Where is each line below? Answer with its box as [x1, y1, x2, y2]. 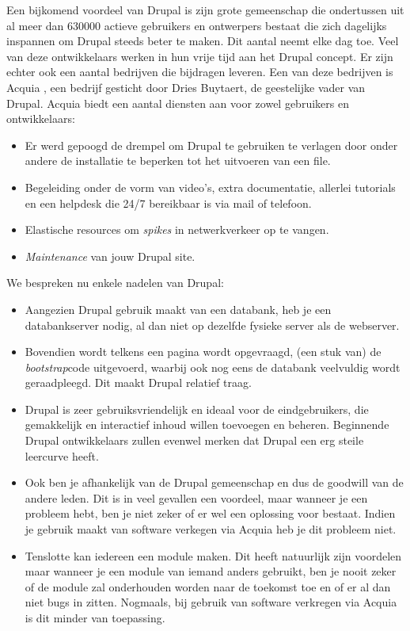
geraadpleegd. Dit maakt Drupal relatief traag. [25, 374, 252, 391]
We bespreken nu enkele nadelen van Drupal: [6, 274, 224, 291]
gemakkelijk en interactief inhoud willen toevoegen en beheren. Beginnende [25, 416, 389, 433]
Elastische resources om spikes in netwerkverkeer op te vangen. [25, 221, 329, 238]
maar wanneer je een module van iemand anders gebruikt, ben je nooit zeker [25, 563, 397, 579]
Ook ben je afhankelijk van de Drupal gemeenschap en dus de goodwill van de [25, 474, 404, 491]
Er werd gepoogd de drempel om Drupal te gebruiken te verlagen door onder [25, 136, 398, 153]
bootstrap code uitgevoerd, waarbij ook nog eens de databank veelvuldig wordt [25, 358, 401, 375]
